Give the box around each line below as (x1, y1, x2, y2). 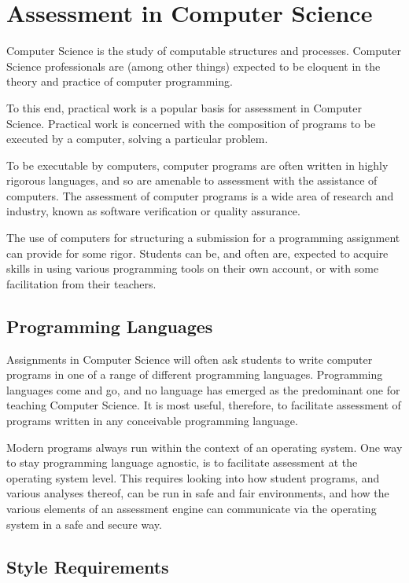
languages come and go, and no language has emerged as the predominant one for (6, 381, 400, 398)
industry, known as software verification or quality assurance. (6, 203, 300, 219)
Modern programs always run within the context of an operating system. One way (6, 438, 403, 455)
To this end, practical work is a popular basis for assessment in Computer (6, 99, 362, 115)
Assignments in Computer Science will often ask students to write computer (6, 350, 373, 367)
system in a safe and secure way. (6, 515, 162, 532)
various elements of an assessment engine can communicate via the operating (6, 500, 377, 516)
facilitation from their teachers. (6, 275, 157, 291)
